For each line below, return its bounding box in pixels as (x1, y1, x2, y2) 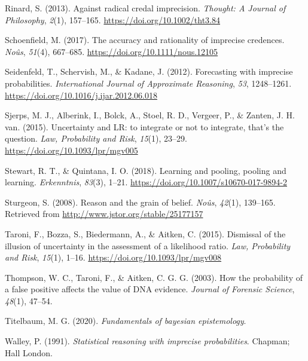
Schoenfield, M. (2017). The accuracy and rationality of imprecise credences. (5, 33, 285, 46)
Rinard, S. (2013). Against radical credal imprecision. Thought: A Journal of (5, 2, 286, 14)
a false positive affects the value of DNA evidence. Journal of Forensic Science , (5, 283, 295, 295)
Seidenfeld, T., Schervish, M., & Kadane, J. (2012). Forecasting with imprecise (5, 65, 293, 78)
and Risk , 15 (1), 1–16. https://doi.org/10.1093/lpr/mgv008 (5, 251, 222, 264)
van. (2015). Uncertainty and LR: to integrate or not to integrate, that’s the (5, 120, 284, 133)
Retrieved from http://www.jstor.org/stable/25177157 (5, 207, 203, 220)
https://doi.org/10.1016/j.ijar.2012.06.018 (5, 88, 157, 101)
